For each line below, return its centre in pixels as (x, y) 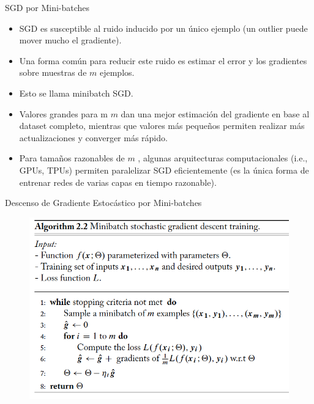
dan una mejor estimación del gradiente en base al (215, 113)
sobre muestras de (53, 72)
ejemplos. (117, 72)
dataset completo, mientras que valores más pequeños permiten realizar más (162, 126)
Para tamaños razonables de (72, 158)
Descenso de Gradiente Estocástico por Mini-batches (103, 203)
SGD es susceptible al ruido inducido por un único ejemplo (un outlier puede (163, 28)
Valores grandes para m (63, 113)
